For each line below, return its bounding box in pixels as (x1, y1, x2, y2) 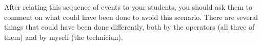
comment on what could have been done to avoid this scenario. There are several (4, 11, 258, 22)
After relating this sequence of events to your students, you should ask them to (4, 2, 253, 12)
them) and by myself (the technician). (4, 31, 123, 42)
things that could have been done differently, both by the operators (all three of (4, 21, 255, 32)
